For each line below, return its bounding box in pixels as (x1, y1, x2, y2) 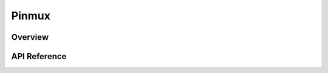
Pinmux (11, 9, 51, 22)
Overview (11, 32, 49, 42)
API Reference (11, 51, 67, 62)
